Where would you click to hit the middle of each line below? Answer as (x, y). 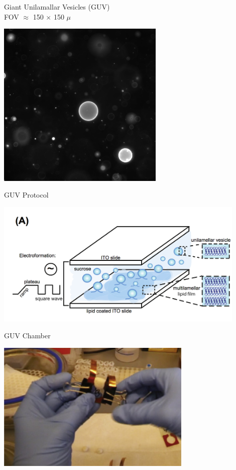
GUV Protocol (26, 195)
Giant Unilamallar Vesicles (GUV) (57, 7)
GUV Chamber (27, 336)
